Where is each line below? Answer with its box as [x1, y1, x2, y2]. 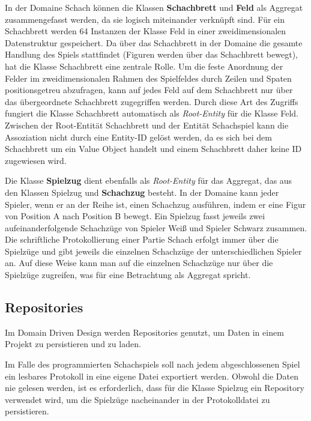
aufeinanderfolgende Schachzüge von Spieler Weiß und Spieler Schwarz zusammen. [5, 221, 307, 234]
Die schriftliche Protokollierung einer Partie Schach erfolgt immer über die [5, 233, 279, 246]
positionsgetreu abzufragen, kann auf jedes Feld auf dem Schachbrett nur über [5, 83, 293, 96]
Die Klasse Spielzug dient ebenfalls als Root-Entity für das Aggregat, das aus [5, 174, 292, 187]
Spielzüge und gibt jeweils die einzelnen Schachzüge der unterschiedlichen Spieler [5, 244, 302, 257]
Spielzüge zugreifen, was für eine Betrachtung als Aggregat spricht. [5, 268, 251, 281]
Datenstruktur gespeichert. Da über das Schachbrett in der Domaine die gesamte [5, 36, 303, 49]
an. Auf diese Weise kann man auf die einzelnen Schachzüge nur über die [5, 256, 273, 269]
